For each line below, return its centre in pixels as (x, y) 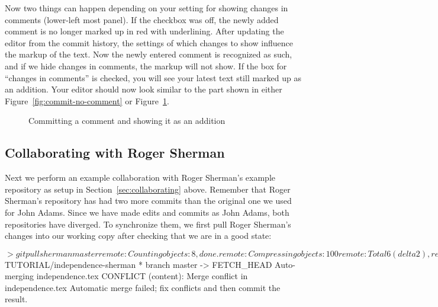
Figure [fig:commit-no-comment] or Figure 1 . (87, 100)
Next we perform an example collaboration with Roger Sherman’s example (140, 178)
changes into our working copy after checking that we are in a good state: (138, 236)
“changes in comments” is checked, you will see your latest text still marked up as (153, 77)
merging (20, 276)
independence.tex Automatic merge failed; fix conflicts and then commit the (143, 287)
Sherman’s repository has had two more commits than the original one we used (148, 201)
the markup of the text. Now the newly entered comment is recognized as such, (149, 54)
